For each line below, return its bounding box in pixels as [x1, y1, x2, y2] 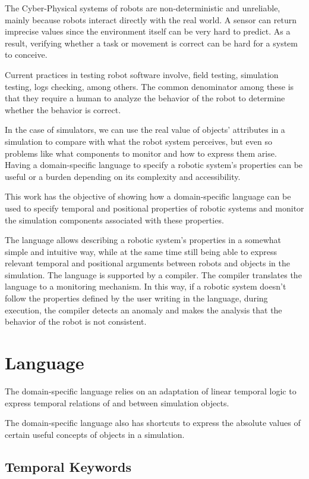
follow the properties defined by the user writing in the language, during [5, 292, 268, 304]
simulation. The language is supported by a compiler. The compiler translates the [5, 268, 302, 281]
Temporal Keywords [5, 457, 132, 475]
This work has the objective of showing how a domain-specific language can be [5, 190, 291, 203]
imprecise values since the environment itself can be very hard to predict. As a [5, 25, 291, 38]
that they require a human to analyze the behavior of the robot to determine [5, 92, 285, 104]
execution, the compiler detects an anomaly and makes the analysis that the [5, 303, 282, 316]
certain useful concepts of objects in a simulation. [5, 428, 185, 440]
